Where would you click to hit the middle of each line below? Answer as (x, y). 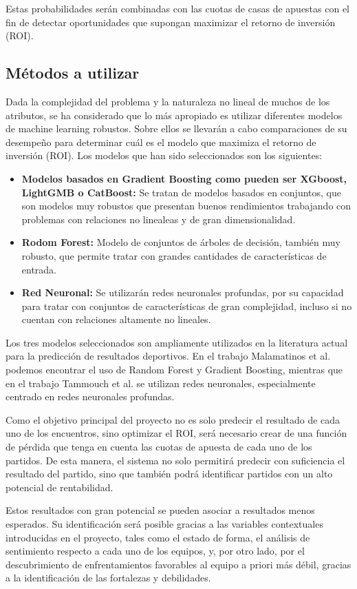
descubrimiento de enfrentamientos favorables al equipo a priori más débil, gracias (178, 564)
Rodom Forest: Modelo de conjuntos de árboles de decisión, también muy (181, 242)
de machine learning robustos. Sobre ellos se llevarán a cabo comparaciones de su (176, 128)
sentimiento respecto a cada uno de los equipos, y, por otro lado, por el (155, 551)
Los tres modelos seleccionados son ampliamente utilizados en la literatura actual (177, 342)
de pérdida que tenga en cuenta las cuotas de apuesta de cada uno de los (159, 447)
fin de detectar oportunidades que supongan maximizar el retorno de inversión (171, 22)
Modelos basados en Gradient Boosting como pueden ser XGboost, (184, 178)
